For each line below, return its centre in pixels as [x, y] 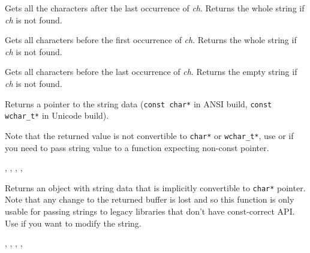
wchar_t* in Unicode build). [57, 115]
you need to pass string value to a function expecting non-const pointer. [137, 147]
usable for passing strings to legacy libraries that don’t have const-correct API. [150, 211]
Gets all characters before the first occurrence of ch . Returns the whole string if [151, 40]
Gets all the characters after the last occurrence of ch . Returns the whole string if [155, 8]
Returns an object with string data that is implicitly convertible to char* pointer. [155, 187]
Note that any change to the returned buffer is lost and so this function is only [150, 199]
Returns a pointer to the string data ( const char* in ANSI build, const [139, 103]
